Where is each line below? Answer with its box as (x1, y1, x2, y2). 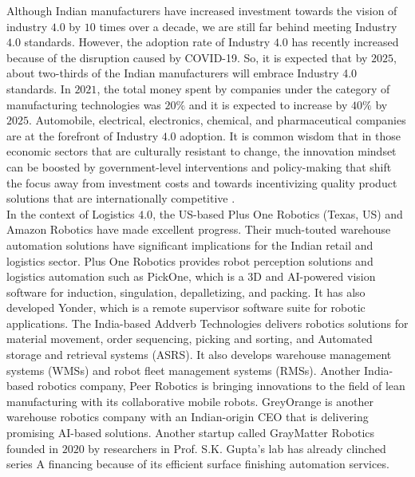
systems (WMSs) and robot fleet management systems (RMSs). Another (6, 361, 361, 378)
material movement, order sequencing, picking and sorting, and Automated (6, 330, 373, 347)
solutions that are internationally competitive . (6, 190, 235, 207)
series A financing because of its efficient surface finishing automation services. (6, 455, 389, 472)
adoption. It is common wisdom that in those (180, 127, 401, 144)
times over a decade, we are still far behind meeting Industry (99, 18, 397, 34)
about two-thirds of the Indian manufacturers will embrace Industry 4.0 (6, 65, 358, 81)
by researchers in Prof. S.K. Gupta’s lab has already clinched (88, 440, 386, 456)
